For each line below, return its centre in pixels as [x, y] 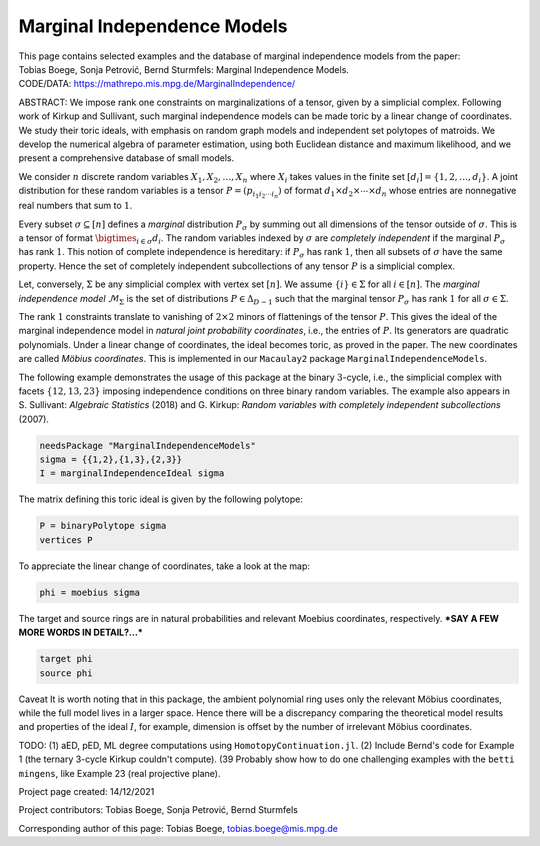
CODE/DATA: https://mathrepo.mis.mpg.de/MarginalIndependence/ [157, 84]
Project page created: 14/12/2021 [86, 791]
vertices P [66, 539]
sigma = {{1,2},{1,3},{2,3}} [111, 459]
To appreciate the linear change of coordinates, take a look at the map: [164, 566]
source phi [66, 673]
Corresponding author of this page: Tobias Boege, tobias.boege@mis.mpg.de [178, 828]
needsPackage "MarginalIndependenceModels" [148, 445]
